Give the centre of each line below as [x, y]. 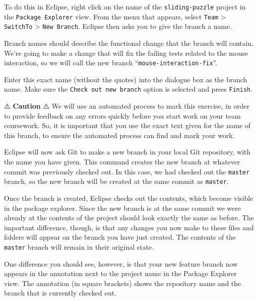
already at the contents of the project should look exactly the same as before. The [129, 218]
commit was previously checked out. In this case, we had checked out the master [127, 171]
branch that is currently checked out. [60, 293]
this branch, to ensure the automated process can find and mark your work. [119, 135]
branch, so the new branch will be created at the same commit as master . [116, 181]
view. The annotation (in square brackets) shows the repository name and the [123, 283]
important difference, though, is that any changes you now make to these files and [129, 227]
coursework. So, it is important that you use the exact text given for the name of [127, 125]
